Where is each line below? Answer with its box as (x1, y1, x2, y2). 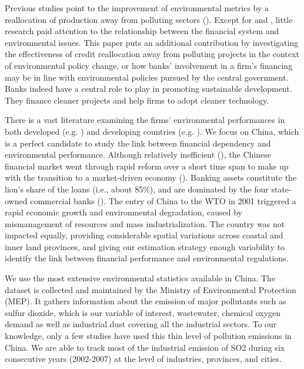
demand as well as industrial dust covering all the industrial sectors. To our (5, 318, 277, 330)
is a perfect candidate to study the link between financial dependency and (5, 137, 271, 149)
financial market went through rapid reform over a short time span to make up (5, 159, 289, 172)
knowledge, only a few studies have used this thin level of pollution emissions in (5, 330, 292, 342)
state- (271, 182, 292, 195)
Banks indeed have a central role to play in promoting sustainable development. (5, 82, 292, 95)
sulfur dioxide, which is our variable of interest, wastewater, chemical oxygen (5, 306, 281, 318)
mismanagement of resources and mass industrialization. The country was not (5, 217, 285, 230)
